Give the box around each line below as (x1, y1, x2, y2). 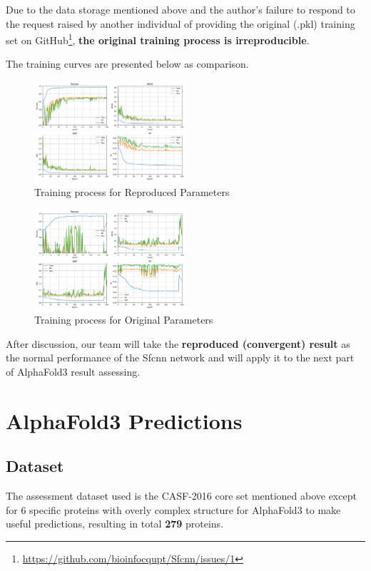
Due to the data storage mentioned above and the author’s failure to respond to (6, 2, 355, 16)
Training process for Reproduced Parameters (34, 184, 230, 199)
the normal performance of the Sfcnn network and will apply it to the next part (6, 350, 355, 365)
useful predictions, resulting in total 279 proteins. (6, 516, 224, 531)
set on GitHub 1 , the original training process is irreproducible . (6, 31, 310, 47)
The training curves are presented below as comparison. (6, 56, 249, 71)
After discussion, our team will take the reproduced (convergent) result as (6, 336, 350, 351)
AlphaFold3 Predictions (6, 406, 243, 435)
